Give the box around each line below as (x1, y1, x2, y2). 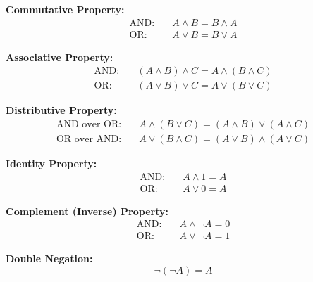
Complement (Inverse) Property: (6, 203, 168, 218)
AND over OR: (56, 119, 122, 129)
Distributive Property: (6, 103, 117, 117)
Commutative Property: (6, 2, 125, 16)
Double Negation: (6, 251, 93, 266)
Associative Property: (6, 49, 113, 64)
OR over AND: (56, 134, 122, 144)
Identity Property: (6, 155, 97, 170)
